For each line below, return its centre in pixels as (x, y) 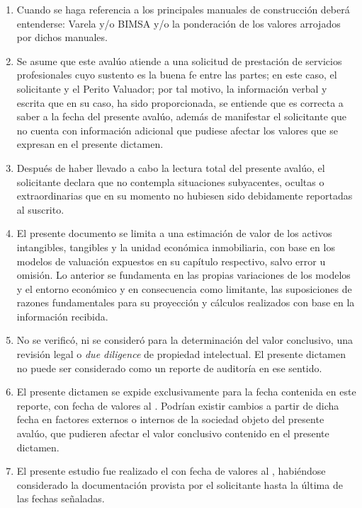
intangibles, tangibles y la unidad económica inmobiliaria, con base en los (176, 247)
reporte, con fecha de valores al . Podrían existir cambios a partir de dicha (178, 405)
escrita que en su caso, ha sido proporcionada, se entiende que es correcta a (180, 102)
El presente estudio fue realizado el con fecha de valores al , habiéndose (171, 471)
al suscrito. (40, 209)
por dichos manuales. (62, 37)
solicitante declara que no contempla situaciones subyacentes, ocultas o (170, 181)
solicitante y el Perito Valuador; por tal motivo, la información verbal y (172, 88)
